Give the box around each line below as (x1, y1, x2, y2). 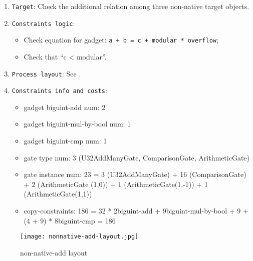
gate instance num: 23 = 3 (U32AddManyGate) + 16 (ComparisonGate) (24, 169, 246, 179)
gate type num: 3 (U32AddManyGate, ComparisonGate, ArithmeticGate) (24, 152, 249, 162)
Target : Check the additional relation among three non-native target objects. (12, 1, 249, 11)
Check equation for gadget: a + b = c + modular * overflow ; (24, 34, 218, 45)
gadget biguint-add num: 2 (24, 101, 106, 112)
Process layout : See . (12, 68, 81, 78)
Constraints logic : (12, 17, 75, 28)
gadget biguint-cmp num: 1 (24, 135, 107, 146)
